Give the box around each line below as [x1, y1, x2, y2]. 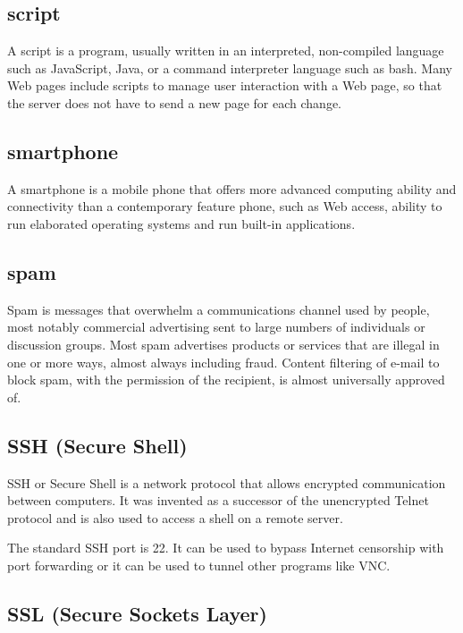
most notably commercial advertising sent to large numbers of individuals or [7, 317, 425, 336]
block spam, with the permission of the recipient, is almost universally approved [7, 370, 445, 389]
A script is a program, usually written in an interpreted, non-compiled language [7, 41, 444, 60]
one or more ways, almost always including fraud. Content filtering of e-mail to [7, 352, 440, 371]
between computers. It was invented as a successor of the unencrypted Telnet [7, 491, 429, 510]
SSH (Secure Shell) [7, 431, 188, 459]
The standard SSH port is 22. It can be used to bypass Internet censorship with [7, 538, 444, 557]
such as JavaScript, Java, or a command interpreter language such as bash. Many [7, 58, 452, 77]
